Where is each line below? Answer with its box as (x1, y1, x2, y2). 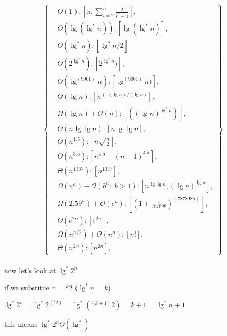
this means (4, 319, 38, 329)
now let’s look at (4, 265, 56, 275)
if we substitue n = (4, 282, 64, 293)
